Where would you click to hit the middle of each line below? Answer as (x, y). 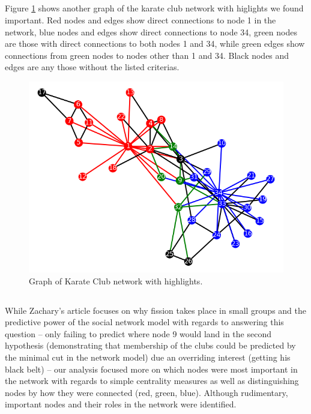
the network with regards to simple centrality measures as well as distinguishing (152, 381)
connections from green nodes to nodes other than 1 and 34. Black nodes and (147, 55)
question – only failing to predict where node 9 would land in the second (138, 333)
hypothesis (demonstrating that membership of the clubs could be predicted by (150, 345)
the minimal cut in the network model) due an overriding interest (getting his (148, 357)
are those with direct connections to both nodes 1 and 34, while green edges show (155, 43)
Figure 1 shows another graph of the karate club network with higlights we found (154, 8)
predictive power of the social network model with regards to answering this (144, 322)
